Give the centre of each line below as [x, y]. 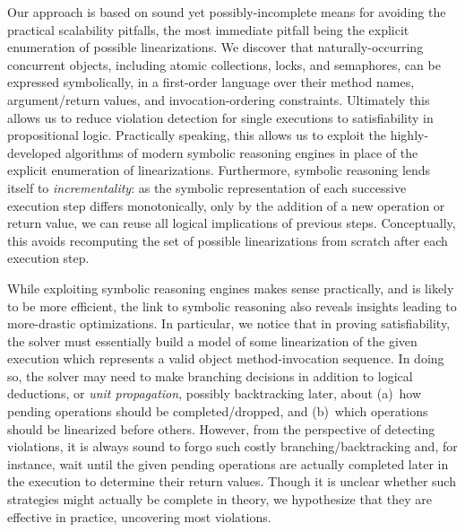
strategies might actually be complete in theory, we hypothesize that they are [220, 499]
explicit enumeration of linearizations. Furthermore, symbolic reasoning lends [219, 170]
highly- [409, 135]
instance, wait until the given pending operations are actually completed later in [228, 463]
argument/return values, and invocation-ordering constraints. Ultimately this [219, 99]
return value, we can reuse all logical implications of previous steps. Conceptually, [232, 223]
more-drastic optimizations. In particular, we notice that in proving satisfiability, [229, 323]
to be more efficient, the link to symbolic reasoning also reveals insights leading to [232, 305]
